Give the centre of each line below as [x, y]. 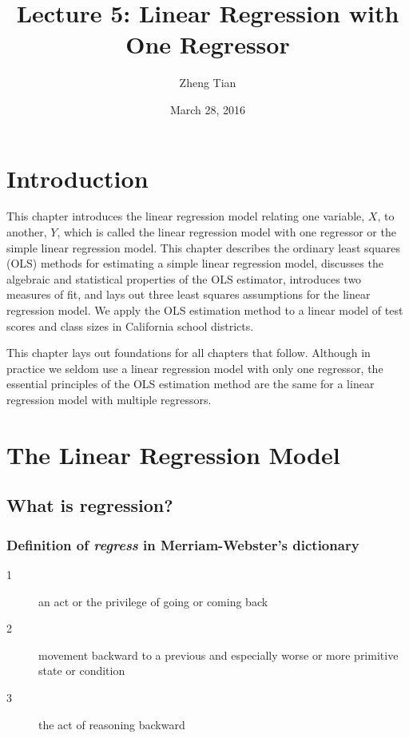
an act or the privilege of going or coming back [153, 601]
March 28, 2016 [208, 109]
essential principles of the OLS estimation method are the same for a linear [191, 384]
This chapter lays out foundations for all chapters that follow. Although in [189, 353]
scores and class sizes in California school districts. [130, 325]
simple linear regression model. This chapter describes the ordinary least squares [203, 247]
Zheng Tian [208, 83]
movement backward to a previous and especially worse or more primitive [218, 655]
